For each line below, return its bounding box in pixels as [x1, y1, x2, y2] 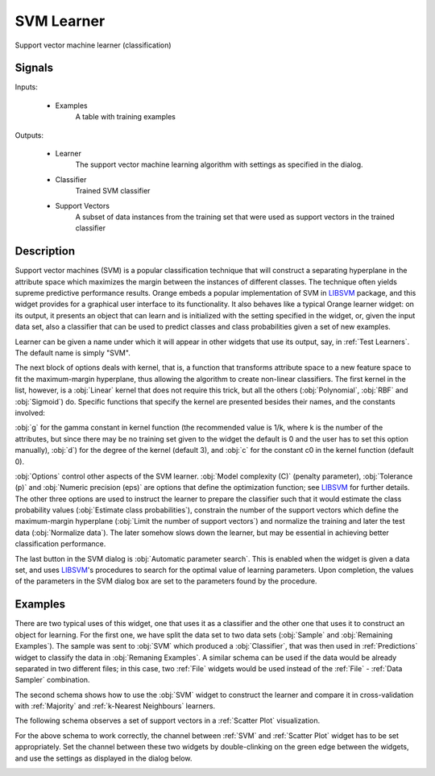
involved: [14, 408, 46, 417]
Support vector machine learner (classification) [14, 40, 172, 50]
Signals [14, 61, 54, 75]
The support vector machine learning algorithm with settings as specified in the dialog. [75, 160, 363, 169]
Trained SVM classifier [75, 186, 151, 196]
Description [14, 244, 76, 258]
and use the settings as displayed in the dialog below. [14, 753, 193, 763]
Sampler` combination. [14, 675, 90, 685]
